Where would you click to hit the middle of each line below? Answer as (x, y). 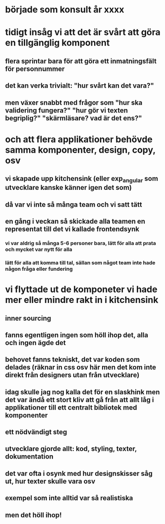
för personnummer (35, 69)
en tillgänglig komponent (57, 43)
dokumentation (29, 457)
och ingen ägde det (35, 343)
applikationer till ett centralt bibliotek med (71, 407)
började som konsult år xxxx (65, 10)
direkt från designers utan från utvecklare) (72, 375)
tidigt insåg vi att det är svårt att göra (83, 32)
